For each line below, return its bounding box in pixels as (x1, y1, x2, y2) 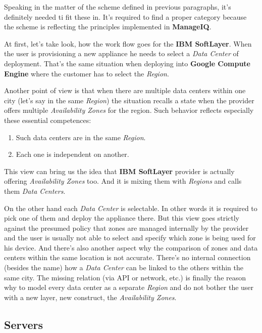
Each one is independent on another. (16, 149, 129, 159)
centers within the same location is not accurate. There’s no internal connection (4, 252, 251, 263)
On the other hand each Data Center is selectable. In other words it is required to (4, 202, 257, 213)
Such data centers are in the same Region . (16, 132, 146, 142)
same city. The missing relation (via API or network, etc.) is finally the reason (4, 272, 246, 282)
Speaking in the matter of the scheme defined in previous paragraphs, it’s (4, 2, 231, 12)
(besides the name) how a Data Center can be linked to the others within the (4, 262, 243, 273)
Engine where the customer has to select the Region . (4, 68, 169, 78)
